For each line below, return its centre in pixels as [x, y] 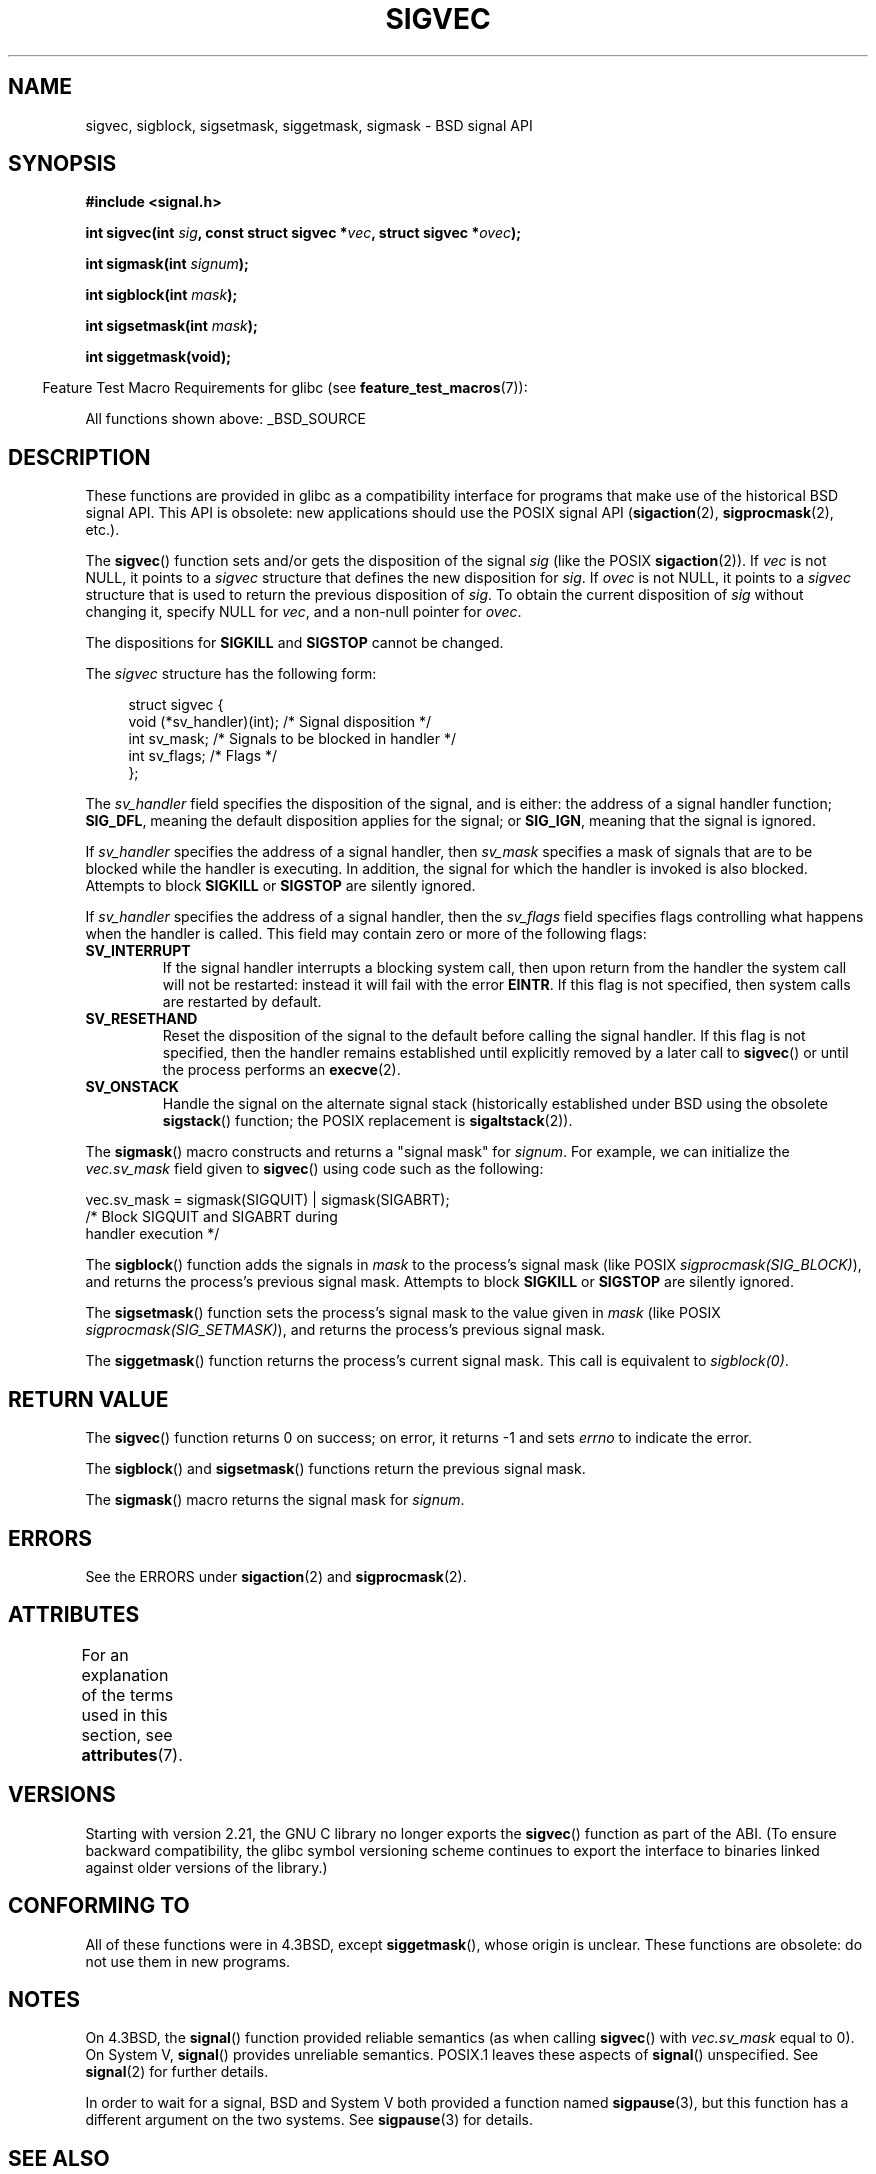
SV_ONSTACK [132, 1087]
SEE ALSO [59, 2158]
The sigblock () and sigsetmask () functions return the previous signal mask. [335, 1469]
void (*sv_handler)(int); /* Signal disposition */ [280, 722]
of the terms [127, 1694]
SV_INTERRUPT [138, 951]
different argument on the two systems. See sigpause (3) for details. [309, 2120]
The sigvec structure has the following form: [231, 674]
